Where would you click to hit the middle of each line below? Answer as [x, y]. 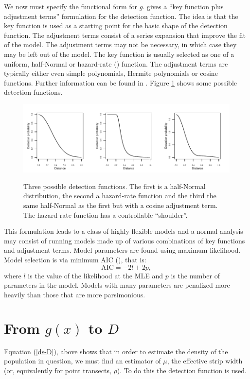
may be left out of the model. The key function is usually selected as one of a [119, 54]
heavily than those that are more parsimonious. [75, 294]
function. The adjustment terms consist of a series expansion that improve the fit [125, 35]
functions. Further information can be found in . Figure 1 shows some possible [120, 82]
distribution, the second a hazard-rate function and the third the [120, 196]
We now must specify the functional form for [71, 6]
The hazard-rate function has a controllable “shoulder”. [106, 215]
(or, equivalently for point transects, [58, 370]
